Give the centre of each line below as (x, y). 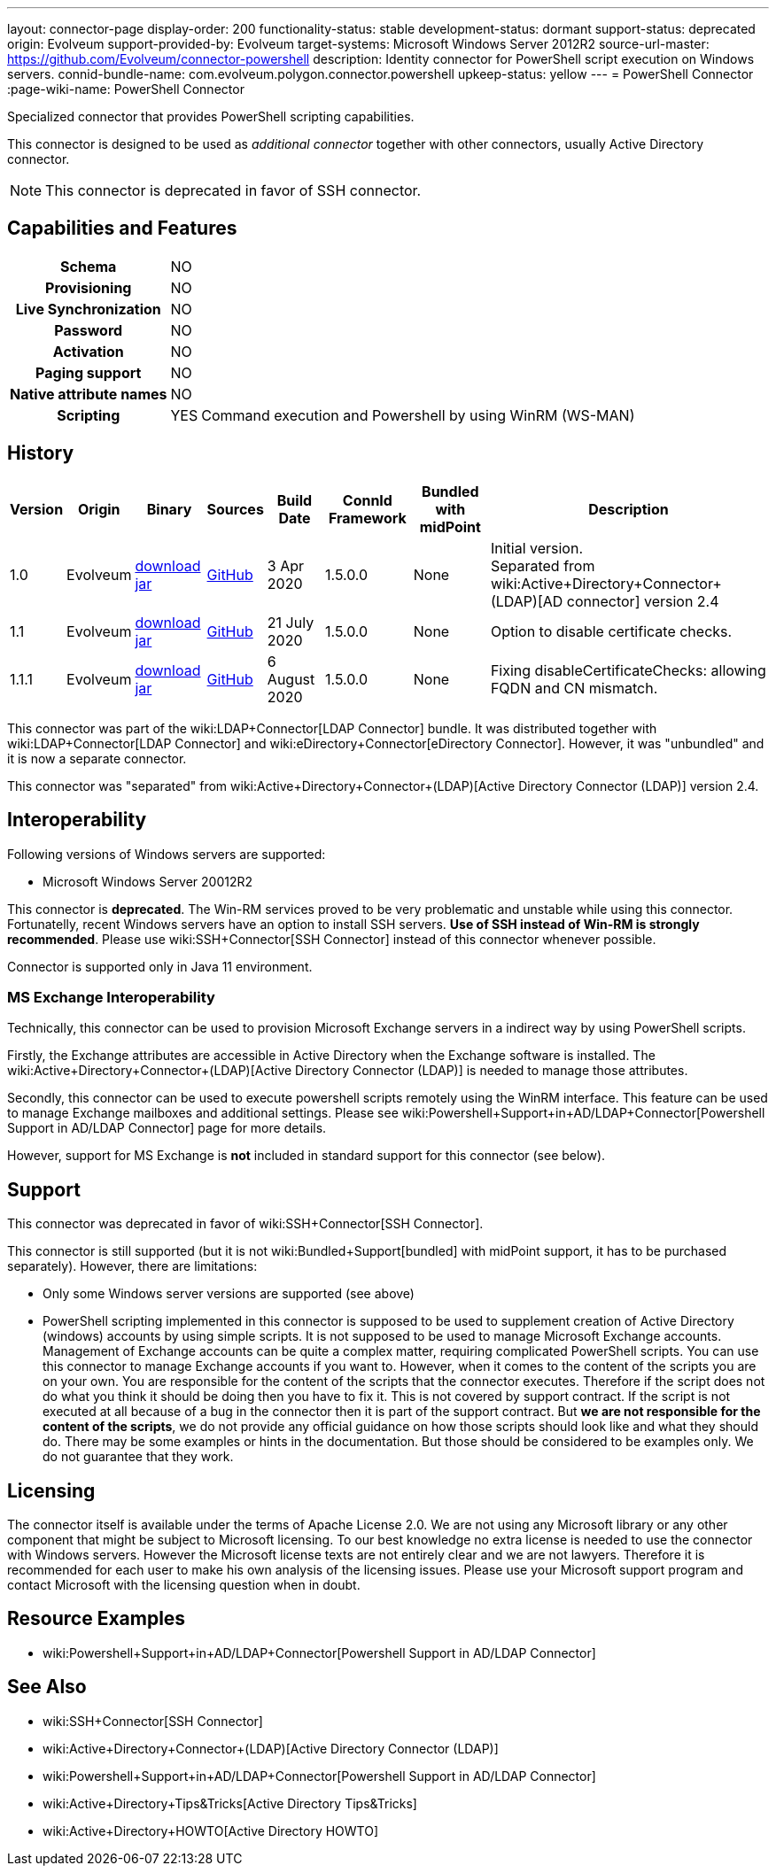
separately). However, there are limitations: (132, 1266)
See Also (47, 1687)
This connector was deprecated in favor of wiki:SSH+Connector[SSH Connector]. (245, 1224)
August (291, 679)
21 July (291, 622)
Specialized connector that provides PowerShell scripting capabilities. (211, 116)
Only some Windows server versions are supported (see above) (229, 1294)
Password (89, 330)
